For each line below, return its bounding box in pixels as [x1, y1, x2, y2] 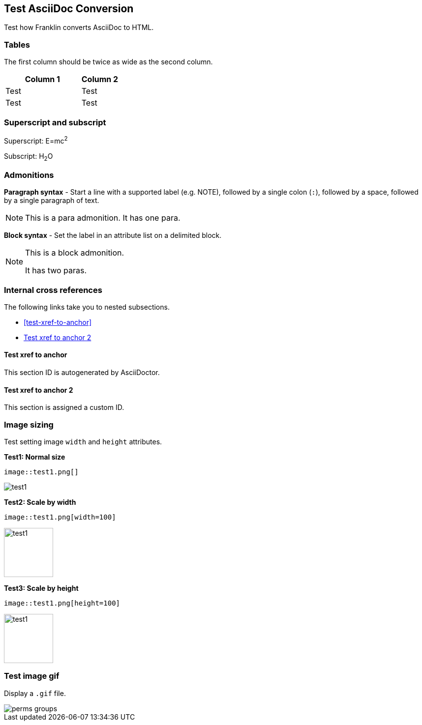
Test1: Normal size [4, 453, 65, 462]
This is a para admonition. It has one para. [25, 213, 181, 223]
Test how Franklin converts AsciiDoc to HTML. [4, 23, 154, 32]
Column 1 [25, 74, 60, 85]
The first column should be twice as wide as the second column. [4, 58, 213, 66]
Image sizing [4, 419, 54, 430]
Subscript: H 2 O [4, 151, 53, 162]
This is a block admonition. [25, 248, 124, 258]
